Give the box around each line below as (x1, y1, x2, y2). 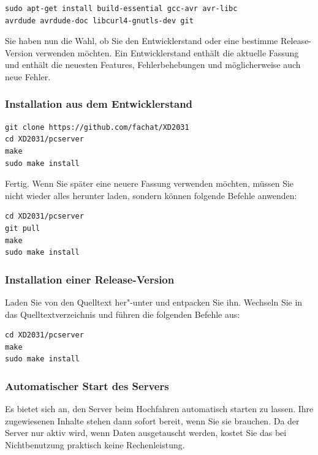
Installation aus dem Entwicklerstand (5, 96, 193, 111)
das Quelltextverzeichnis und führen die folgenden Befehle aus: (5, 307, 240, 320)
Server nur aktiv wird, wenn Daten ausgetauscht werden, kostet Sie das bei (5, 426, 287, 439)
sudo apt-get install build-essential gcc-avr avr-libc (5, 4, 238, 13)
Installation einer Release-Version (5, 271, 175, 287)
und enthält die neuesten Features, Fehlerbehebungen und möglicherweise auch (5, 58, 301, 71)
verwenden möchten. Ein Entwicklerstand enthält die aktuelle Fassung (35, 46, 299, 59)
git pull (5, 224, 40, 233)
